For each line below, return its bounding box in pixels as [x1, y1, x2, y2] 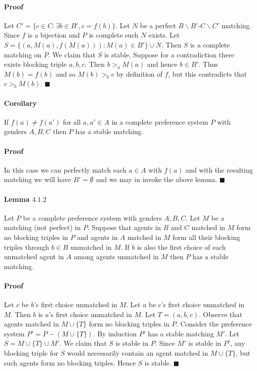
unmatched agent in [4, 251, 64, 262]
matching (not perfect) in [4, 222, 81, 232]
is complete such [88, 30, 138, 40]
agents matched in [4, 319, 59, 329]
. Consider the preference [176, 319, 252, 329]
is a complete [190, 39, 230, 49]
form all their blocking [172, 232, 240, 242]
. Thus [198, 59, 218, 69]
